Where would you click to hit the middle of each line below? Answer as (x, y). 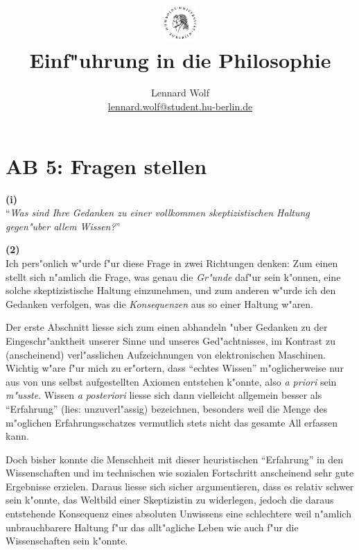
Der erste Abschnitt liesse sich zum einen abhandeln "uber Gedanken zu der (167, 327)
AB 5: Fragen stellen (106, 165)
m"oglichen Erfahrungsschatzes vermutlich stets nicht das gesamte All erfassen (172, 422)
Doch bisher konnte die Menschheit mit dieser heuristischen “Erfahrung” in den (175, 459)
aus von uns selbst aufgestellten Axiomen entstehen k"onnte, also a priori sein (171, 381)
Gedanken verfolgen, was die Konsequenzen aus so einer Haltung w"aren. (160, 303)
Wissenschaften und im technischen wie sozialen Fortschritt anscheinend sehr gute (180, 473)
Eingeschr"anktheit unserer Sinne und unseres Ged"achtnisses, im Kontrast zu (170, 340)
